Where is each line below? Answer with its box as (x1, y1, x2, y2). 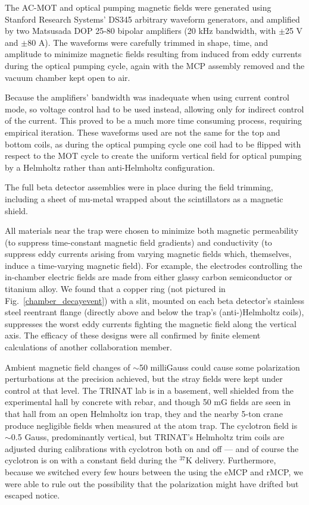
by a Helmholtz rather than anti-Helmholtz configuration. (5, 161, 215, 173)
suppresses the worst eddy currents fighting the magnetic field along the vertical (5, 317, 296, 330)
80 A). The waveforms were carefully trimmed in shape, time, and (27, 36, 269, 48)
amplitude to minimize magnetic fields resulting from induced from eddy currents (5, 48, 302, 60)
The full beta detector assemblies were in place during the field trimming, (5, 181, 273, 193)
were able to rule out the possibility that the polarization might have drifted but (5, 477, 299, 490)
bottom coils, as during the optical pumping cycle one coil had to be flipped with (5, 137, 301, 150)
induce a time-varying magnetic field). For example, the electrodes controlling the (5, 259, 302, 271)
